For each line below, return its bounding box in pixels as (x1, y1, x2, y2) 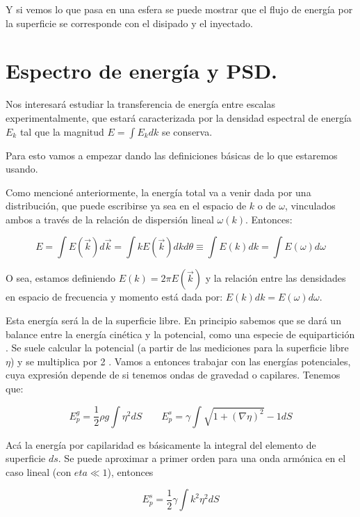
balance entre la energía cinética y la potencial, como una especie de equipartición (6, 326, 355, 341)
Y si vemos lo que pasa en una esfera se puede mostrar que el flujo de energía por (6, 2, 353, 16)
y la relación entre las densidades (205, 271, 346, 285)
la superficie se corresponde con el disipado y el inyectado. (6, 15, 253, 30)
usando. (6, 161, 38, 176)
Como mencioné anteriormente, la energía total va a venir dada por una (6, 184, 311, 199)
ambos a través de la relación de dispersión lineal (6, 212, 214, 226)
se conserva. (161, 124, 213, 138)
